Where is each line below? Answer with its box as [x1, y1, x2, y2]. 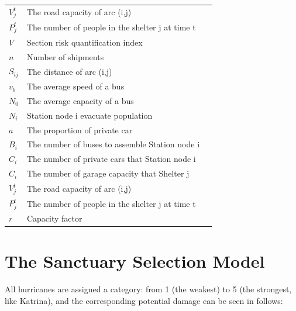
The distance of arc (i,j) [26, 65, 112, 77]
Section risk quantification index [26, 36, 143, 48]
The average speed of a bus [26, 80, 125, 92]
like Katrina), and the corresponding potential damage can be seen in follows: [5, 294, 283, 306]
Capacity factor [26, 212, 82, 224]
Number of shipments [26, 50, 104, 63]
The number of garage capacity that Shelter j [26, 167, 190, 179]
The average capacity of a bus [26, 94, 134, 106]
